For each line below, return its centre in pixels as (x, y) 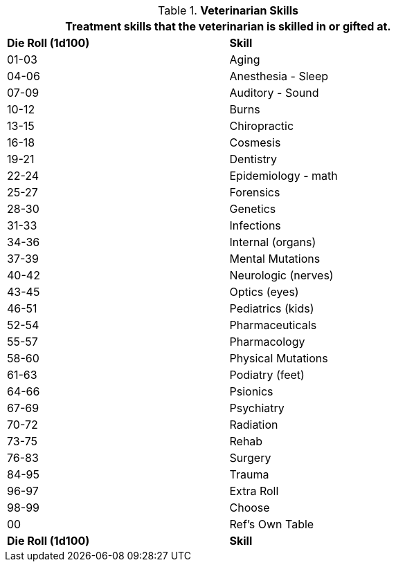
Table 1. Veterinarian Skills (228, 10)
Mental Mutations (275, 259)
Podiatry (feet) (267, 375)
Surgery (250, 458)
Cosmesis (255, 142)
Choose (250, 508)
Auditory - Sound (274, 93)
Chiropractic (262, 126)
